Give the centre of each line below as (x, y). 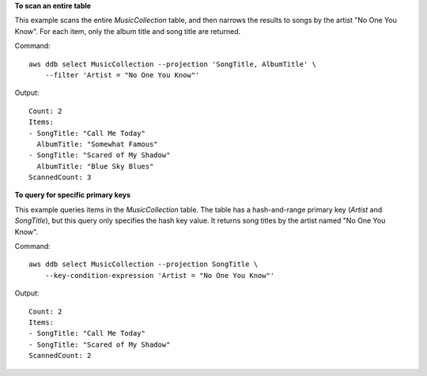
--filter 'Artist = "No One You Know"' (122, 75)
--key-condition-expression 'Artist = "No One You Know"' (160, 275)
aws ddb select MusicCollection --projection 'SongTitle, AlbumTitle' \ (172, 64)
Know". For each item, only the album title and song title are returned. (128, 31)
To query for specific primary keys (72, 195)
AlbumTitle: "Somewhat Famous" (97, 144)
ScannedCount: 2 (60, 356)
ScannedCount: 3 (60, 177)
